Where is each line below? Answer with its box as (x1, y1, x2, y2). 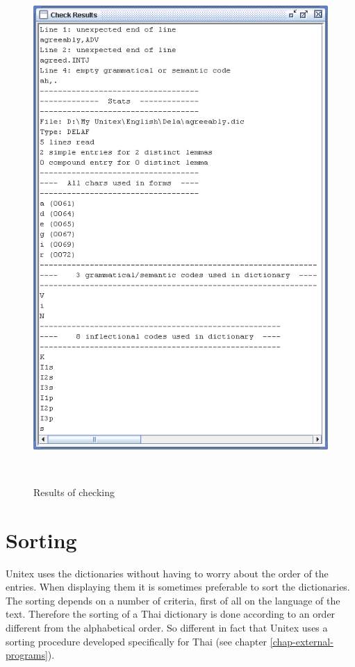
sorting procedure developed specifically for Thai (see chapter (6, 634, 267, 648)
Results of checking (33, 484, 115, 499)
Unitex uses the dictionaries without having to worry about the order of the (6, 566, 329, 580)
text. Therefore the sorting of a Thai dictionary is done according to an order (6, 607, 336, 621)
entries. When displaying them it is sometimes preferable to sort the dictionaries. (6, 579, 350, 594)
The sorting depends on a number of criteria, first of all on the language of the (6, 593, 340, 607)
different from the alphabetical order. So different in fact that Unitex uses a (6, 620, 328, 634)
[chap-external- (270, 634, 333, 648)
